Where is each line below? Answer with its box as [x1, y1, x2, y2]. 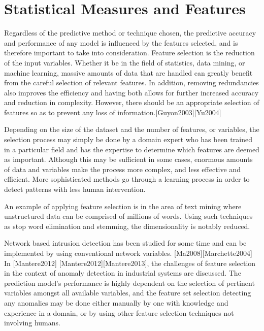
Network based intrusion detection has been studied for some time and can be [4, 238, 247, 248]
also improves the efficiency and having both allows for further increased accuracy [4, 87, 259, 97]
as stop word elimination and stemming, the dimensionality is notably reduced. [4, 220, 250, 231]
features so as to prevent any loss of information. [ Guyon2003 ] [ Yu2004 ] [4, 107, 221, 117]
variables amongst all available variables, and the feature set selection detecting [4, 287, 251, 298]
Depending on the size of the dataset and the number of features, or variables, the [4, 124, 259, 135]
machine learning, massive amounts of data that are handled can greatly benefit [4, 67, 253, 78]
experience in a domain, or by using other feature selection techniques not [4, 307, 234, 318]
